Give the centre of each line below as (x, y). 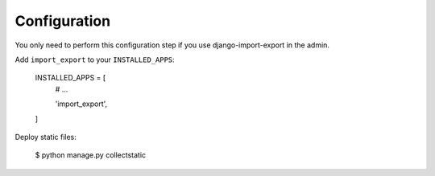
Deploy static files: (46, 137)
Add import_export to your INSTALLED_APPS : (95, 59)
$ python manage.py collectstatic (91, 155)
